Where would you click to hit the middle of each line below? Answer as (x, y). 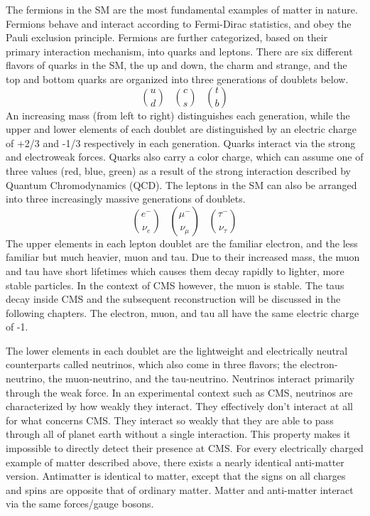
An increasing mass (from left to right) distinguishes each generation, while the (178, 115)
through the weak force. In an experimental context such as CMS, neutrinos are (179, 392)
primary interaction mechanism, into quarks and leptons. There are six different (179, 51)
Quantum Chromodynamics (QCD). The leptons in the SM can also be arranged (181, 184)
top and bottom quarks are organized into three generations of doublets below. (177, 79)
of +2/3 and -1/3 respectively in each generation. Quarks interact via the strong (181, 143)
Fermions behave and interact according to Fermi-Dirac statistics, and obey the (179, 23)
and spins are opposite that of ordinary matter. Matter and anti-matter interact (180, 489)
